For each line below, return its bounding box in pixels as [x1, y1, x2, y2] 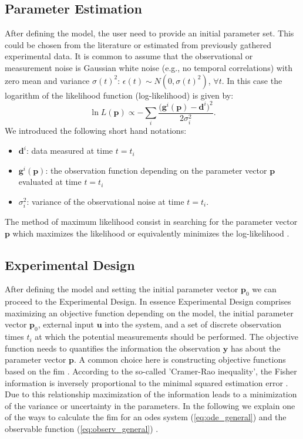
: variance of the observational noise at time [26, 195, 184, 207]
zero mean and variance [5, 74, 90, 86]
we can [252, 283, 277, 295]
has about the [230, 342, 281, 354]
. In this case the [221, 74, 282, 86]
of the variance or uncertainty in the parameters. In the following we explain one [5, 399, 295, 411]
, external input [38, 318, 95, 330]
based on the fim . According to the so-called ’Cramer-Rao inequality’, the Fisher [5, 364, 297, 377]
